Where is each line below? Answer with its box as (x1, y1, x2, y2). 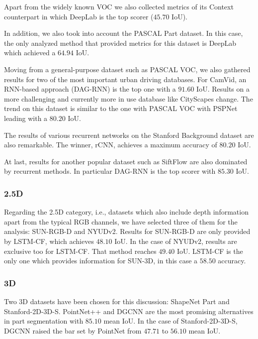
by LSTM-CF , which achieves (4, 235, 94, 246)
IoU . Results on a (196, 84, 250, 94)
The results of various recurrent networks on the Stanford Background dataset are (4, 129, 254, 140)
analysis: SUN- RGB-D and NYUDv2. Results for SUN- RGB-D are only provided (4, 226, 251, 236)
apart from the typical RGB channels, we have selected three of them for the (4, 216, 238, 226)
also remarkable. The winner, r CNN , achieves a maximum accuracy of (4, 139, 217, 150)
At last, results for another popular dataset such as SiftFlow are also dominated (4, 156, 248, 166)
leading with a (4, 113, 48, 123)
